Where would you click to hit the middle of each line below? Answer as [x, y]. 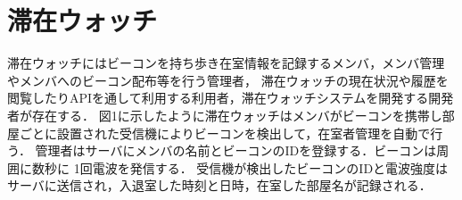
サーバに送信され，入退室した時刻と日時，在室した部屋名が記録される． [219, 185]
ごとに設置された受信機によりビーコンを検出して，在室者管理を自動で [225, 133]
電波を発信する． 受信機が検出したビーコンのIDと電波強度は [270, 167]
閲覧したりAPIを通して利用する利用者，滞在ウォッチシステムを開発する [218, 98]
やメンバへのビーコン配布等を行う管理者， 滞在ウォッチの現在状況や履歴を [228, 80]
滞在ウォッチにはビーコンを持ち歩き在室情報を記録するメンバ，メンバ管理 [226, 63]
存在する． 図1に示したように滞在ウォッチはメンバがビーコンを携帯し [237, 115]
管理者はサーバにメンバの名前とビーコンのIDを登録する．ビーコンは [236, 150]
